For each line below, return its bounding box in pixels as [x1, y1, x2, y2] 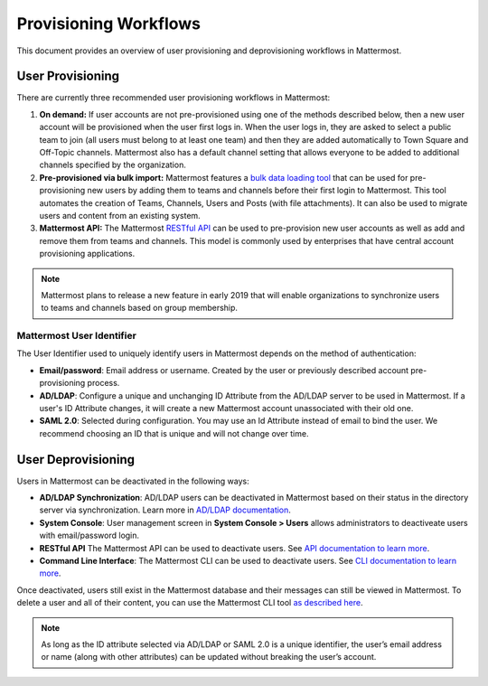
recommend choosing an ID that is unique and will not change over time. [39, 428, 309, 438]
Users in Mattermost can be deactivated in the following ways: [16, 475, 249, 486]
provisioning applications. [39, 249, 136, 259]
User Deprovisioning [16, 452, 136, 467]
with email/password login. [39, 530, 140, 541]
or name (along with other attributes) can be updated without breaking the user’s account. [41, 652, 377, 663]
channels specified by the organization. [39, 159, 187, 171]
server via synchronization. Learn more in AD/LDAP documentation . [39, 504, 291, 515]
